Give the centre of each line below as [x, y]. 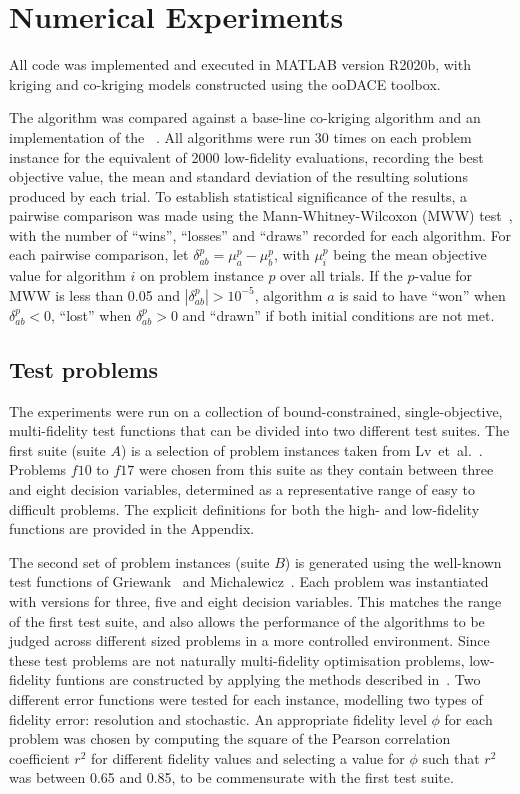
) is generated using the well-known [393, 561]
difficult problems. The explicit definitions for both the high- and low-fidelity [244, 508]
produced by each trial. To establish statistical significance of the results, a [238, 195]
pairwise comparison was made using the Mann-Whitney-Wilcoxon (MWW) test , [261, 215]
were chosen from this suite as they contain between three [316, 469]
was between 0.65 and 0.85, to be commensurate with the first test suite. [231, 777]
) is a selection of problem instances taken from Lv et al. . [301, 449]
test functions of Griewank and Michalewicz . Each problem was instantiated [249, 581]
